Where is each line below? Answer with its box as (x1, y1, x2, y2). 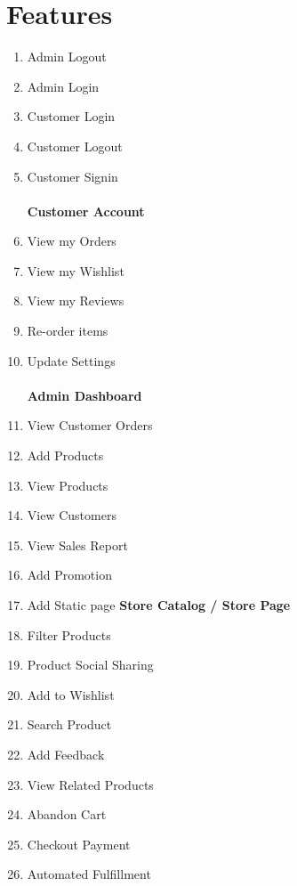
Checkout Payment (27, 834, 131, 853)
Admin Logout (27, 47, 107, 66)
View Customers (27, 506, 116, 524)
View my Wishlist (27, 261, 124, 280)
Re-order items (27, 321, 108, 340)
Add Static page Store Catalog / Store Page (27, 596, 291, 614)
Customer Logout (27, 136, 123, 155)
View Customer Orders (27, 416, 153, 435)
